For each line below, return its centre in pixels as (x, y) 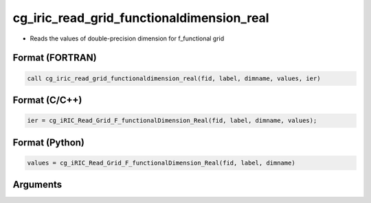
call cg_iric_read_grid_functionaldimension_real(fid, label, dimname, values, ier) (174, 78)
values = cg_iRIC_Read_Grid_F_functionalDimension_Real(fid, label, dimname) (161, 163)
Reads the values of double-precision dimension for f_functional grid (127, 38)
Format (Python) (49, 142)
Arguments (37, 185)
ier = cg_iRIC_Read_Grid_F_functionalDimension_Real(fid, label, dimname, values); (172, 121)
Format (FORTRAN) (55, 58)
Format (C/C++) (47, 100)
